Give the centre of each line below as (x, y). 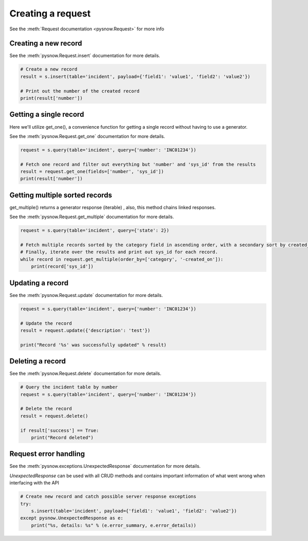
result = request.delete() (54, 416)
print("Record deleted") (62, 437)
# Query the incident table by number (69, 387)
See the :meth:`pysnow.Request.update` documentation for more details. (86, 295)
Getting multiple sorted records (61, 195)
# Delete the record (46, 409)
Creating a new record (46, 43)
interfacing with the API (34, 483)
